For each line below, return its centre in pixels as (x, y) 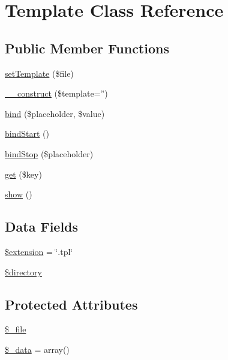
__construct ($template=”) (56, 93)
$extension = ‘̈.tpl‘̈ (39, 251)
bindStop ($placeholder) (49, 153)
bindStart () (27, 133)
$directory (23, 271)
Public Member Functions (87, 48)
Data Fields (42, 226)
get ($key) (23, 174)
